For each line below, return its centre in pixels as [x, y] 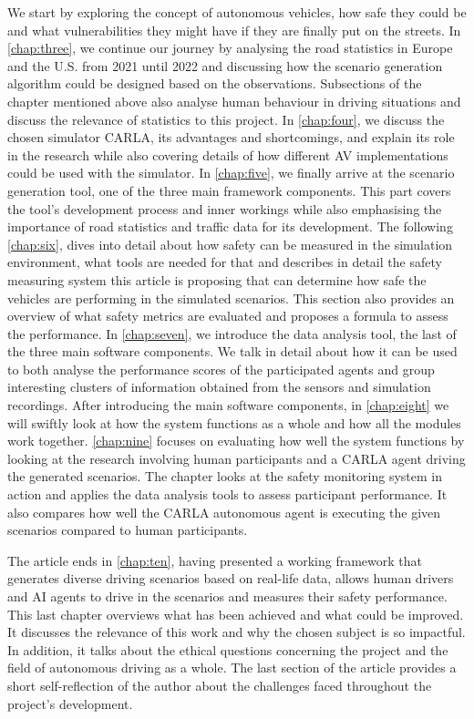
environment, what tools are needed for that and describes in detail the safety [225, 262]
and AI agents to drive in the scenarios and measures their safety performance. [227, 596]
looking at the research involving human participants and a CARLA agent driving [237, 458]
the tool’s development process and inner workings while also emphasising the [225, 208]
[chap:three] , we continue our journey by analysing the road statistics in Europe [230, 48]
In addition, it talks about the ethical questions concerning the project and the [228, 649]
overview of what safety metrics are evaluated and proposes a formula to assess [228, 316]
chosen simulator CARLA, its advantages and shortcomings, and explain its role [231, 137]
